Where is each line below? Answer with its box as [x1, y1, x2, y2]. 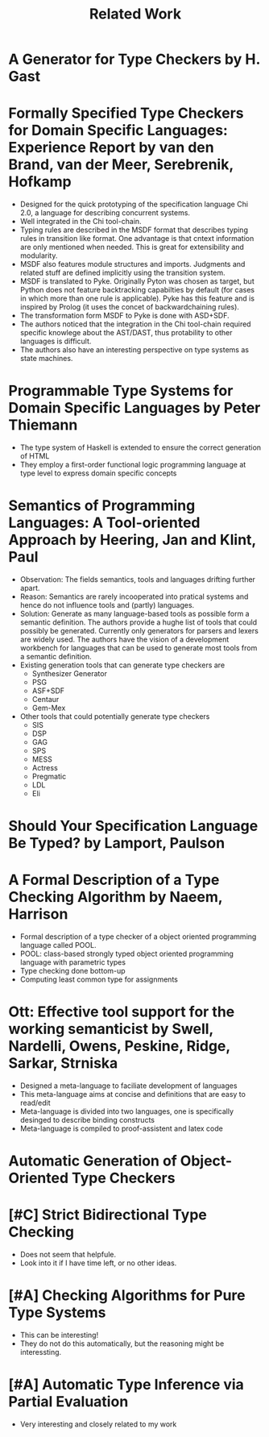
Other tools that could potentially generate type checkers [19, 712, 210, 721]
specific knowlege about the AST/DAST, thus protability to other [19, 328, 233, 338]
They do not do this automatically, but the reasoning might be [19, 1339, 225, 1348]
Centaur [31, 695, 60, 704]
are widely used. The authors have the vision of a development [19, 634, 230, 644]
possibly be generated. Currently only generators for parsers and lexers [19, 626, 259, 635]
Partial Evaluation [8, 1393, 129, 1411]
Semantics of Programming [8, 496, 196, 515]
